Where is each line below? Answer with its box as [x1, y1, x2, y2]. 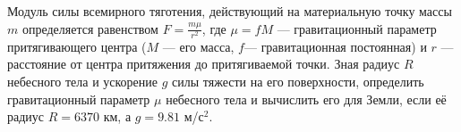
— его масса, [162, 37, 235, 55]
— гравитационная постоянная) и [243, 37, 427, 55]
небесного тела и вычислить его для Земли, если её [166, 89, 447, 108]
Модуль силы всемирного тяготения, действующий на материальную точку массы [7, 2, 452, 20]
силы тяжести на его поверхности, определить [172, 71, 424, 90]
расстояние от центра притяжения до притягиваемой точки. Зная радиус [7, 54, 400, 73]
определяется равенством [21, 19, 158, 37]
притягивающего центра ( [7, 37, 147, 55]
